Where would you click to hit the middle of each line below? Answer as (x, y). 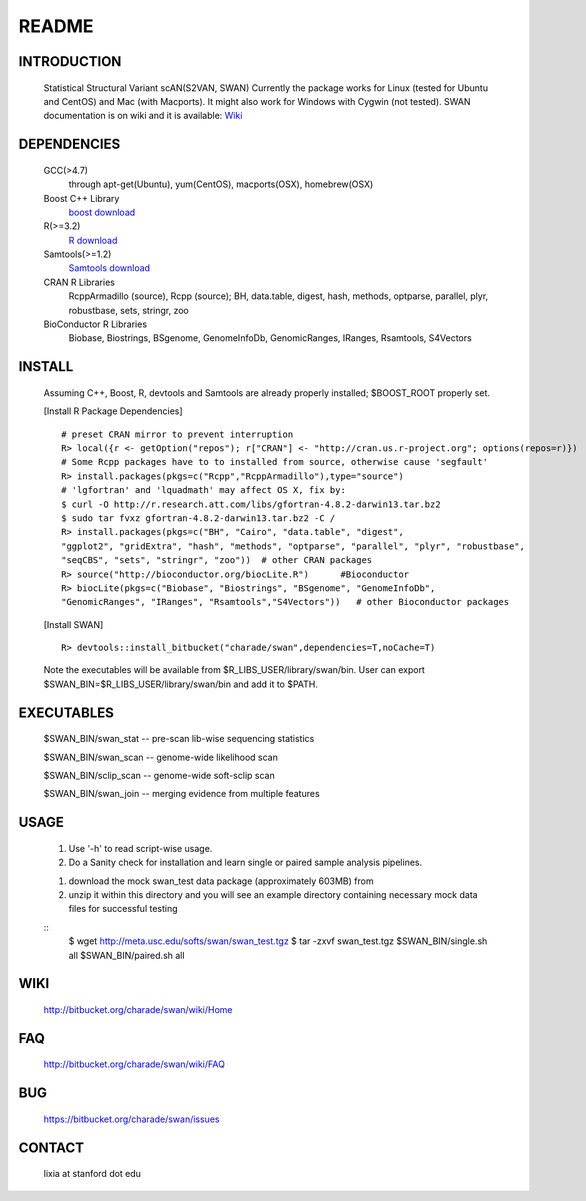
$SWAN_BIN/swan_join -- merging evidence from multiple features (181, 794)
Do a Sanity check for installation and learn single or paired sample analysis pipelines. (245, 862)
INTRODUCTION (70, 61)
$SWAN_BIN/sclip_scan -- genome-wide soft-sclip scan (159, 776)
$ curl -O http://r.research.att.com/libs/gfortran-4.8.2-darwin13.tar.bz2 (251, 504)
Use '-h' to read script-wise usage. (140, 848)
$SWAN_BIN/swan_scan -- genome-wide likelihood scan (161, 757)
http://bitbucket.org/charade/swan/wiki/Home (138, 1009)
